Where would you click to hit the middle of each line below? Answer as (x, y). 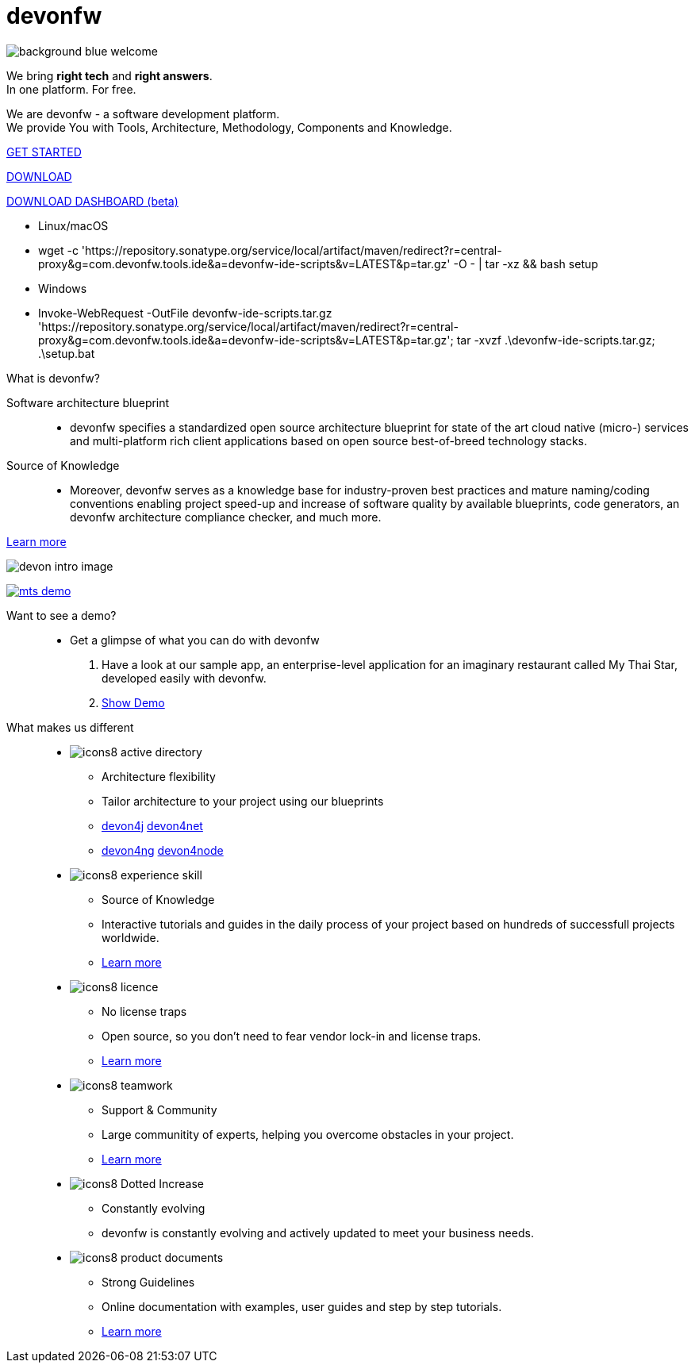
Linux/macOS (73, 225)
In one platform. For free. (71, 89)
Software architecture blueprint (88, 402)
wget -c (58, 250)
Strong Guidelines (148, 1282)
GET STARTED (44, 152)
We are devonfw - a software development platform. (143, 113)
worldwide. (131, 937)
